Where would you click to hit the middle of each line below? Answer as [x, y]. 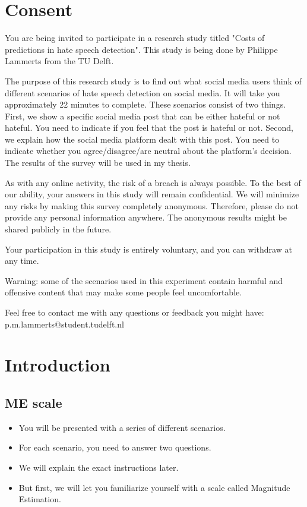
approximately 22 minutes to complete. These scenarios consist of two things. [145, 104]
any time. [22, 261]
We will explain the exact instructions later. [99, 467]
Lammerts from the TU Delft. [59, 61]
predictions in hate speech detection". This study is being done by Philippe [141, 49]
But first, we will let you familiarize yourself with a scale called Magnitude [154, 487]
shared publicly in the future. [58, 229]
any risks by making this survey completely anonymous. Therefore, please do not [152, 205]
